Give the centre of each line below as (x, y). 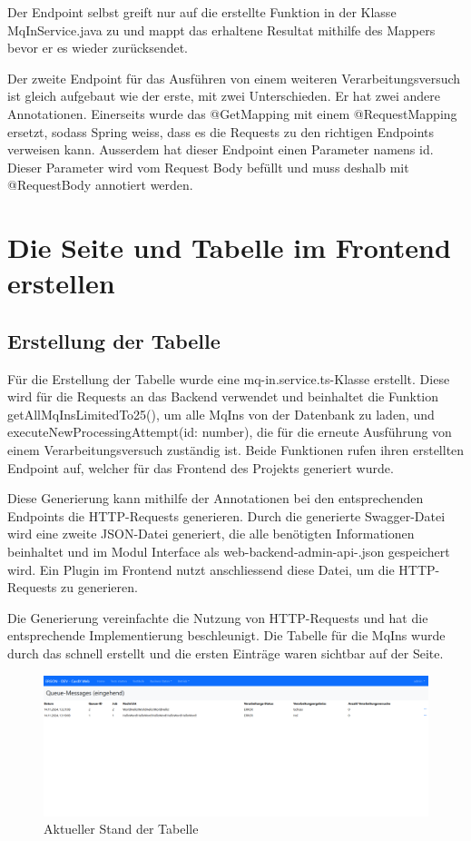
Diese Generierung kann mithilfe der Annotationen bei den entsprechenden (216, 498)
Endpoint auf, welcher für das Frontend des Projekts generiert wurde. (201, 467)
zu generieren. (99, 587)
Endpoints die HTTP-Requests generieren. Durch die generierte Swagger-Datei (226, 515)
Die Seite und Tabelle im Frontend (229, 247)
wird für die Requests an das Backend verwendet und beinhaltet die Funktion (223, 396)
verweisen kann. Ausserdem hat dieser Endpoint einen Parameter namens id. (221, 149)
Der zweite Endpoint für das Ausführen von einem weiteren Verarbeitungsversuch (234, 78)
